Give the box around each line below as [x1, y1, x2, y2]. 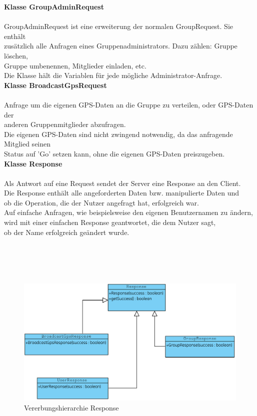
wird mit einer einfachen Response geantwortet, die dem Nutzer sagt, [4, 217, 216, 227]
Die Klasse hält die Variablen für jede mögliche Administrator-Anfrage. [4, 70, 222, 80]
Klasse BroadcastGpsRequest [4, 79, 107, 90]
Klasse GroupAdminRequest [4, 1, 104, 11]
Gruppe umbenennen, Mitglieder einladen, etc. [4, 60, 146, 70]
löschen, [4, 50, 28, 60]
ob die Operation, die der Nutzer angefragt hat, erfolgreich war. [4, 197, 199, 207]
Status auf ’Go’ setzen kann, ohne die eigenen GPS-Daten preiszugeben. [4, 148, 225, 158]
